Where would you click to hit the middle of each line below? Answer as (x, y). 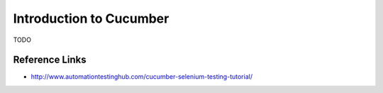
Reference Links (50, 60)
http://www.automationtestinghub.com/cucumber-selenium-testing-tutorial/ (142, 77)
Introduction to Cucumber (91, 18)
